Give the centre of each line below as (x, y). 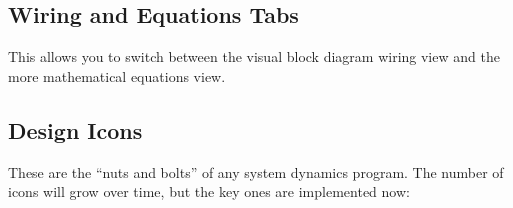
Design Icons (75, 129)
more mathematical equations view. (117, 75)
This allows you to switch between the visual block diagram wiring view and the (254, 56)
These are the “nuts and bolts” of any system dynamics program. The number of (256, 171)
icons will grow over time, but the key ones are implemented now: (209, 191)
